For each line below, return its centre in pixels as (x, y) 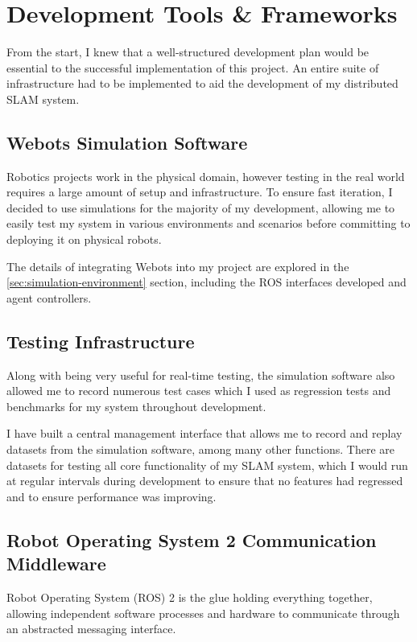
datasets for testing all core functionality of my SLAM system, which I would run (207, 465)
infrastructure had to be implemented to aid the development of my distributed (202, 83)
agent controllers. (49, 297)
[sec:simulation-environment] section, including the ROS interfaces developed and (206, 282)
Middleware (56, 564)
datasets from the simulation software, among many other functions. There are (201, 449)
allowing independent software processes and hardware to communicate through (203, 613)
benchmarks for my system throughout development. (136, 406)
